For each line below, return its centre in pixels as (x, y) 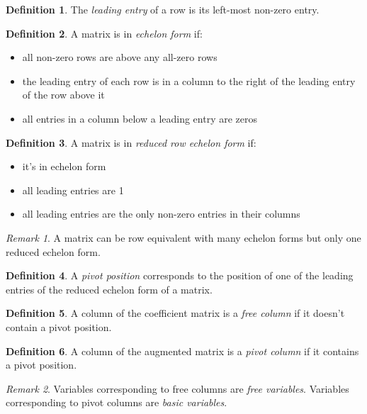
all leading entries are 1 (73, 190)
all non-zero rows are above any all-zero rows (120, 57)
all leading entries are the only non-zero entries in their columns (161, 214)
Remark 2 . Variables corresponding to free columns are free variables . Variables (177, 388)
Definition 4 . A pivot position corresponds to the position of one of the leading (180, 275)
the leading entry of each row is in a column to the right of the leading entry (189, 80)
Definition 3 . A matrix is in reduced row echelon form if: (131, 142)
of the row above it (63, 95)
